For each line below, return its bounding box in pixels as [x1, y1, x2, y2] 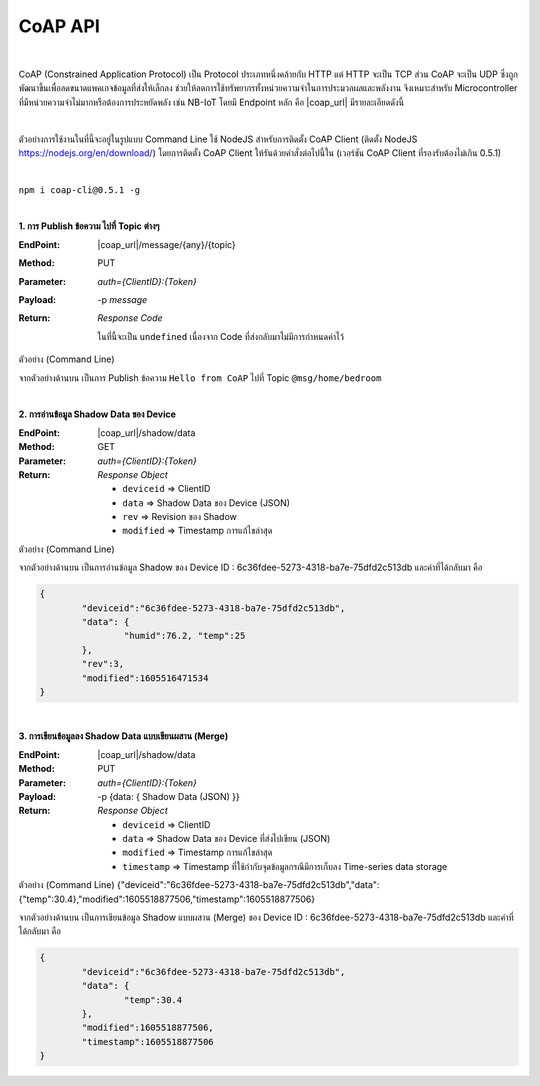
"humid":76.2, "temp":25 [123, 630, 246, 642]
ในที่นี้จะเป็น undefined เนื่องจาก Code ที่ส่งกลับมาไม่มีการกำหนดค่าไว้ [97, 330, 345, 342]
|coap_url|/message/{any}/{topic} [97, 238, 237, 250]
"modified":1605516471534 [81, 672, 209, 684]
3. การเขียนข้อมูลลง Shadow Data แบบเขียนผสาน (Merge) [18, 730, 229, 742]
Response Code [97, 312, 164, 324]
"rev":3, [81, 658, 125, 670]
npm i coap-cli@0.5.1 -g [18, 184, 140, 195]
